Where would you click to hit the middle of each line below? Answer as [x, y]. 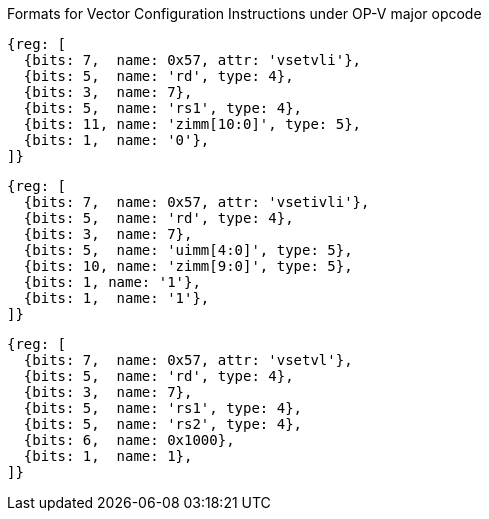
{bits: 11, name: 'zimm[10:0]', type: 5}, [192, 124]
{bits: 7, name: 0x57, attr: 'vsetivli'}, [196, 202]
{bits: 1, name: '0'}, [116, 140]
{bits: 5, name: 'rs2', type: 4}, [163, 424]
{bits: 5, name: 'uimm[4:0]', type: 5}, [188, 250]
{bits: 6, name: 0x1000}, [129, 440]
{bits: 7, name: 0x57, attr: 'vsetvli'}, [192, 60]
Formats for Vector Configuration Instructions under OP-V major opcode [244, 13]
